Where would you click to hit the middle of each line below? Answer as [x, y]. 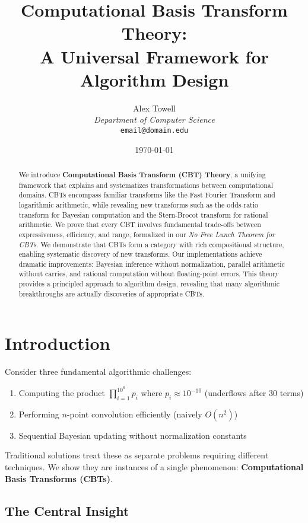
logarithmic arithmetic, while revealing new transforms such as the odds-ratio [138, 204]
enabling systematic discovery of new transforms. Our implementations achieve [140, 254]
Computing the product [62, 393]
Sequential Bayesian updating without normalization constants [133, 435]
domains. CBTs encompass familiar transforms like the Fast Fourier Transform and [147, 195]
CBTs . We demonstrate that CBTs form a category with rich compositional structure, [151, 244]
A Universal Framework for [154, 56]
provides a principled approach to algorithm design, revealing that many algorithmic [149, 284]
